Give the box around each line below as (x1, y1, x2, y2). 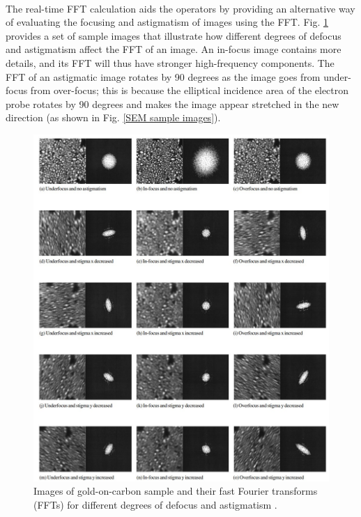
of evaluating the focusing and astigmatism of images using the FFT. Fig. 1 (6, 15, 328, 29)
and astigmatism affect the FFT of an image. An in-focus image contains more (6, 42, 341, 56)
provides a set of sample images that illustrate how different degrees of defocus (6, 28, 341, 43)
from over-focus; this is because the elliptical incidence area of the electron (30, 83, 349, 98)
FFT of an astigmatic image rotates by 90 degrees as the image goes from (6, 69, 321, 84)
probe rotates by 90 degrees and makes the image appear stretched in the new (6, 96, 339, 111)
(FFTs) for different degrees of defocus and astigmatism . (33, 497, 277, 512)
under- (323, 69, 351, 84)
